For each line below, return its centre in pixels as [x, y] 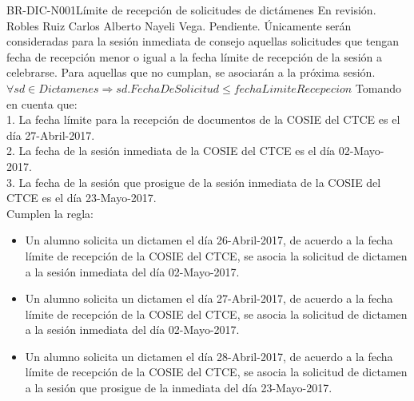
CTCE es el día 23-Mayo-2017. [82, 198]
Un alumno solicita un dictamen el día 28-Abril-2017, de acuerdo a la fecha [209, 356]
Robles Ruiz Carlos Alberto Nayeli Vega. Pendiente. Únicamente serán [179, 25]
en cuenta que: [42, 103]
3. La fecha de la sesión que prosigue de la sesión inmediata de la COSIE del [194, 182]
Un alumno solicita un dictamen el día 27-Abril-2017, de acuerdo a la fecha [209, 298]
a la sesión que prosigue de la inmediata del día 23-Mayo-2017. [179, 388]
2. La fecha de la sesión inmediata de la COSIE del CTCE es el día [171, 151]
